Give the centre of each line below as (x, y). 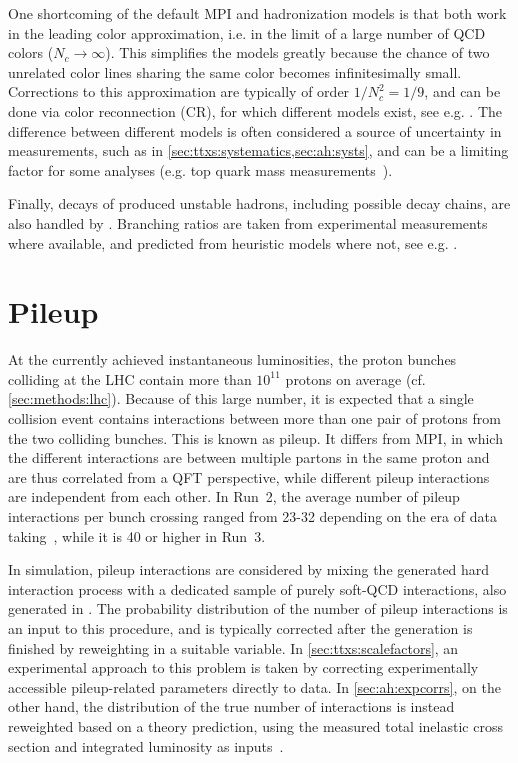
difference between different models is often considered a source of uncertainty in (255, 130)
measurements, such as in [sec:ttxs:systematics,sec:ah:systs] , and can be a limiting (258, 150)
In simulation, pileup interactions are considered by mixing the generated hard (249, 569)
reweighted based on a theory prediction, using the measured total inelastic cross (255, 725)
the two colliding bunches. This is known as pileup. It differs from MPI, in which (255, 437)
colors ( (31, 52)
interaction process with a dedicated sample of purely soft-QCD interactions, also (257, 588)
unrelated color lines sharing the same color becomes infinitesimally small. (235, 71)
